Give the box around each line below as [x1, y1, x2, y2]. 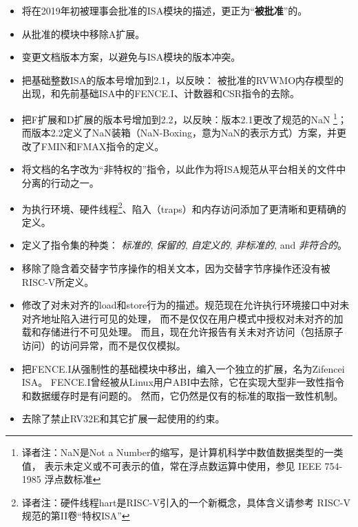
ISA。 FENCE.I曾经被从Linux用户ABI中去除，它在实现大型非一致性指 [21, 375, 335, 389]
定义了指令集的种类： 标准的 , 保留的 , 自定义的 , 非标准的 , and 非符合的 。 [21, 238, 347, 252]
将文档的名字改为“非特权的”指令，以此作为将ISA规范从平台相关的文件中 [21, 162, 346, 176]
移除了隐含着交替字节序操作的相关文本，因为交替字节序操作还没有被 [21, 261, 330, 276]
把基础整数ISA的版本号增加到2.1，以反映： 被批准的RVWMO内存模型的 [21, 72, 344, 87]
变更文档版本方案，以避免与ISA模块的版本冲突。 [21, 50, 241, 64]
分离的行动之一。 [21, 176, 99, 189]
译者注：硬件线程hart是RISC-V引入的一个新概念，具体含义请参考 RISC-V [21, 495, 350, 509]
